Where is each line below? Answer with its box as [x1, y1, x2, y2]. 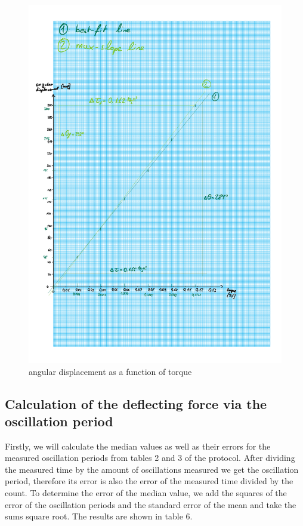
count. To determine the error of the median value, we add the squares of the [5, 487, 287, 499]
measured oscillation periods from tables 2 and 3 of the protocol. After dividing [5, 451, 295, 464]
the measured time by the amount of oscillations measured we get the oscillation [5, 463, 299, 475]
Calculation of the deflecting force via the [5, 394, 267, 413]
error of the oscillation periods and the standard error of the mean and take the [5, 498, 296, 510]
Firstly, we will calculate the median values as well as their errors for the [5, 439, 271, 452]
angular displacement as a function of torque [29, 365, 192, 377]
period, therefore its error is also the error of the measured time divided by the [5, 475, 293, 487]
